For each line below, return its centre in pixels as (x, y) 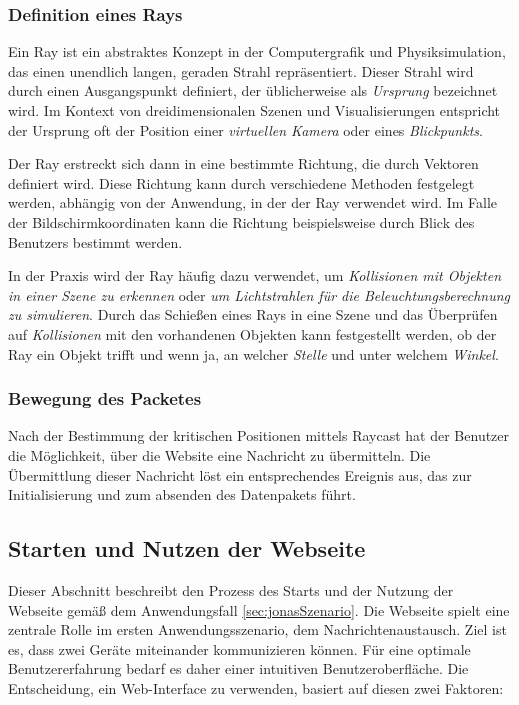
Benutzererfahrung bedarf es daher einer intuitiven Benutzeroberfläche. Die (238, 668)
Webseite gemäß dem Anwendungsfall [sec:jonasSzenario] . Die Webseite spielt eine (259, 609)
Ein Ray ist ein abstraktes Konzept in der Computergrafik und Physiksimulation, (257, 51)
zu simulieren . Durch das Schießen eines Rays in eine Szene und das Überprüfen (253, 314)
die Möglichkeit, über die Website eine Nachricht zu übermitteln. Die (219, 454)
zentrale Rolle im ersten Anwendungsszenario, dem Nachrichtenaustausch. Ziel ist (257, 629)
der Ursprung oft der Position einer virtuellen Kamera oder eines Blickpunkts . (245, 129)
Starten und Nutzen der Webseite (187, 548)
